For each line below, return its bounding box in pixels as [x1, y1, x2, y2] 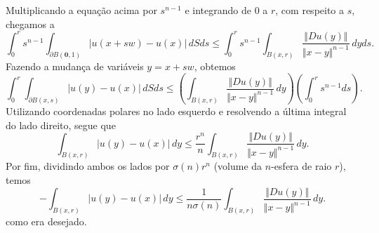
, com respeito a [275, 3, 345, 17]
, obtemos [194, 58, 236, 73]
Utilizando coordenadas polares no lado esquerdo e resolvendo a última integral [6, 103, 347, 118]
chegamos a [6, 16, 55, 31]
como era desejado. [6, 213, 87, 228]
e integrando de [185, 3, 251, 17]
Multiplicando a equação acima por [6, 3, 157, 17]
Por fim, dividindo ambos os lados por [6, 159, 170, 173]
